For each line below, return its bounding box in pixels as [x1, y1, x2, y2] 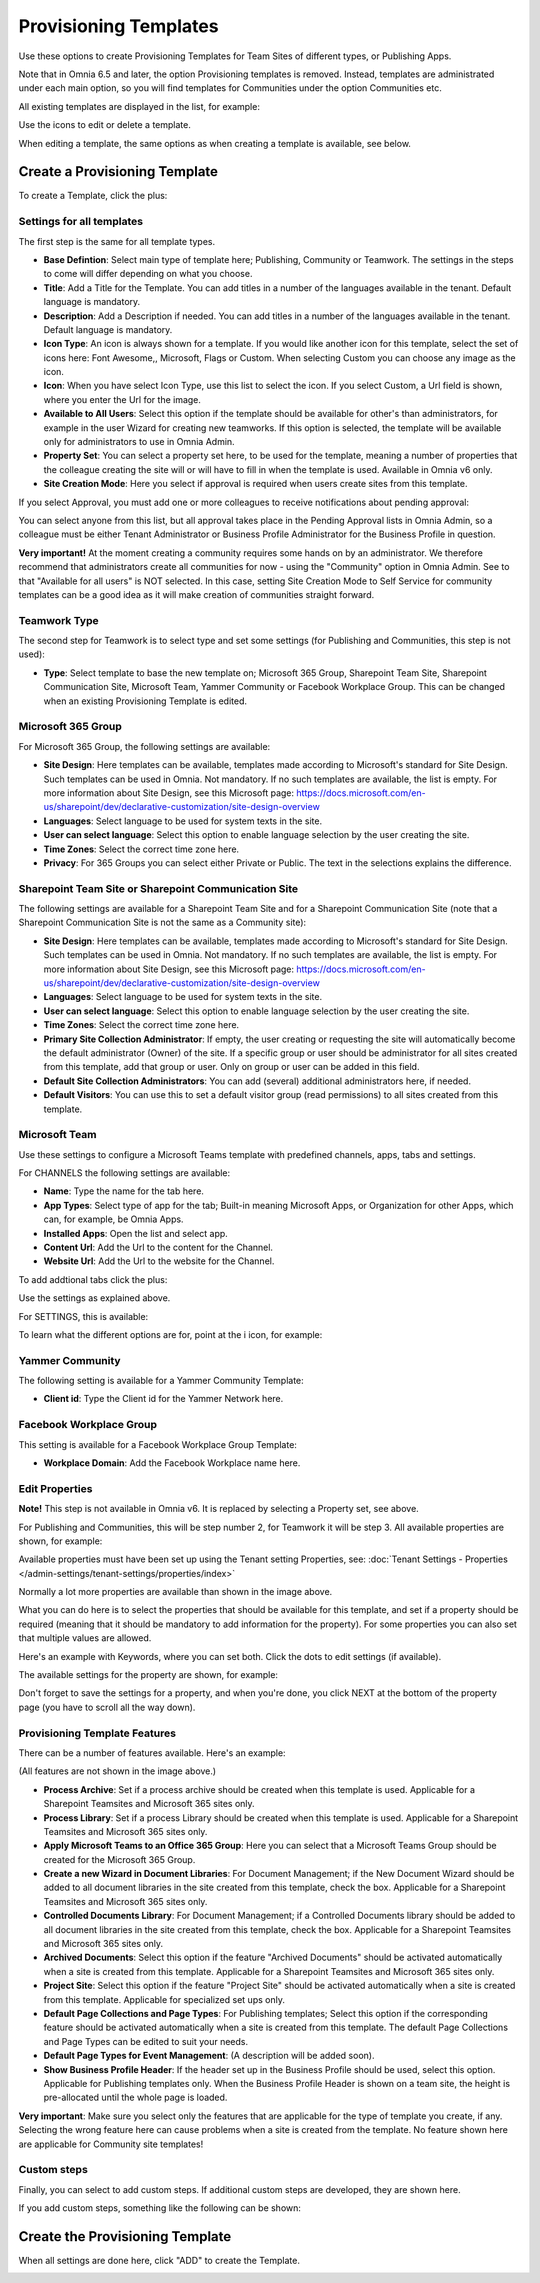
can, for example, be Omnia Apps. [43, 1213, 184, 1225]
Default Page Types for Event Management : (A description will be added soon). [43, 2050, 375, 2062]
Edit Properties [18, 1481, 93, 1495]
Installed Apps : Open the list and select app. [43, 1227, 229, 1239]
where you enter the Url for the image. [43, 393, 202, 405]
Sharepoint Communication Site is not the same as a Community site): [18, 916, 307, 929]
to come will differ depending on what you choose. [43, 268, 253, 280]
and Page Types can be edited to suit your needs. [43, 2035, 249, 2047]
